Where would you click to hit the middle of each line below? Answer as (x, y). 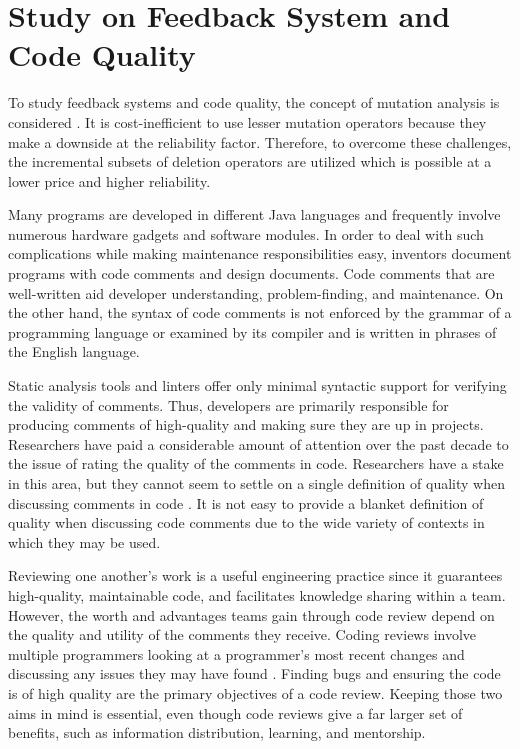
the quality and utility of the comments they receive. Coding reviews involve (242, 634)
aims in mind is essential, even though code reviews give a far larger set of (235, 712)
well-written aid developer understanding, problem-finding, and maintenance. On (256, 292)
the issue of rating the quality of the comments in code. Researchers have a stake (256, 463)
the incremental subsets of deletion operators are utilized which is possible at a (250, 161)
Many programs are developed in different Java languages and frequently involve (254, 214)
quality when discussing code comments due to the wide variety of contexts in (246, 522)
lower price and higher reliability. (109, 180)
